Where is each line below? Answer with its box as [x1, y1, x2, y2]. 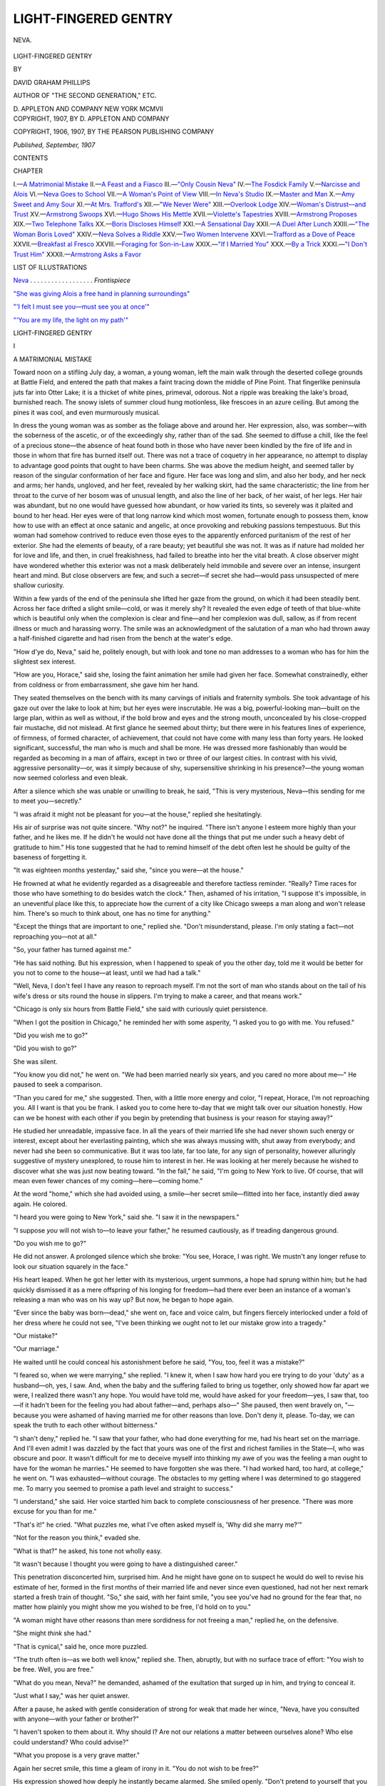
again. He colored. [13, 1199, 68, 1208]
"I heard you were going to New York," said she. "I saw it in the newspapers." [13, 1213, 240, 1222]
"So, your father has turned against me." [13, 945, 132, 954]
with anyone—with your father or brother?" [13, 1715, 139, 1723]
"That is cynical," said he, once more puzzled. [13, 1642, 148, 1650]
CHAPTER [13, 166, 43, 175]
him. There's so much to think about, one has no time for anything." [13, 909, 212, 918]
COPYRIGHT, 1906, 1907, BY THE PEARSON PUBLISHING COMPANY [13, 127, 215, 136]
